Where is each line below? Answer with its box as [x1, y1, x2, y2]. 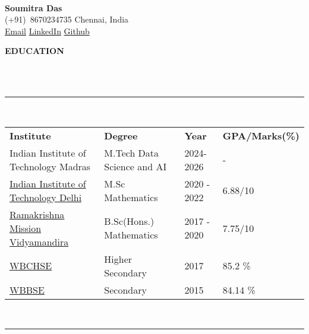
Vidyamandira [10, 234, 69, 249]
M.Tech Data [104, 145, 159, 160]
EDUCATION [5, 44, 64, 57]
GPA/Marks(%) [222, 128, 299, 142]
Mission [10, 221, 42, 235]
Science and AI [104, 159, 167, 173]
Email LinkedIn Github [5, 24, 90, 37]
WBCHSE [10, 259, 52, 273]
